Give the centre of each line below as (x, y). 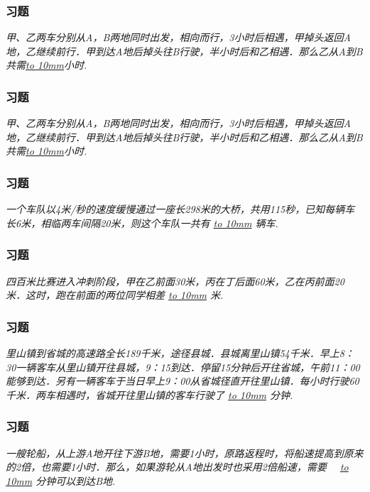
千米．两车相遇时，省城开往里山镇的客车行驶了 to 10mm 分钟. (149, 394)
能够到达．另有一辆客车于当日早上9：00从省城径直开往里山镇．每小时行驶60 (183, 381)
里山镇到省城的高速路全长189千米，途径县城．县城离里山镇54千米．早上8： (180, 353)
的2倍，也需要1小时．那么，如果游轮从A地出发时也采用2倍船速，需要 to (177, 467)
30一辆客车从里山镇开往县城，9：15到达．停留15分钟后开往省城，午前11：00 (183, 367)
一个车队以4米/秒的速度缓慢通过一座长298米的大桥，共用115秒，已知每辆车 (180, 209)
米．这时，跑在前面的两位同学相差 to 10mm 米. (115, 295)
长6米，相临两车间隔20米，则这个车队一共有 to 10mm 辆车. (142, 223)
